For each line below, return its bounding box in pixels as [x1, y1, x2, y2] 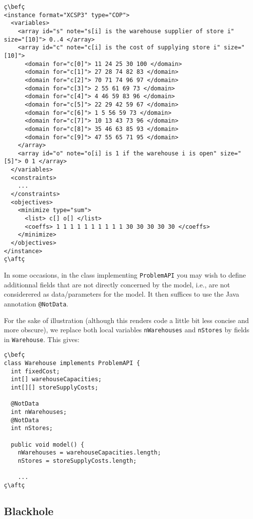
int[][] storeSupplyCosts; [11, 384, 98, 391]
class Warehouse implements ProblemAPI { [4, 360, 140, 367]
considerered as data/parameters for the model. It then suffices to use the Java [4, 289, 239, 299]
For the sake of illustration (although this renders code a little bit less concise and [4, 315, 249, 325]
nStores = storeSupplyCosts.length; [18, 457, 137, 464]
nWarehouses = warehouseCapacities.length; [18, 449, 161, 456]
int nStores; [11, 425, 53, 432]
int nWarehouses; [11, 409, 67, 415]
